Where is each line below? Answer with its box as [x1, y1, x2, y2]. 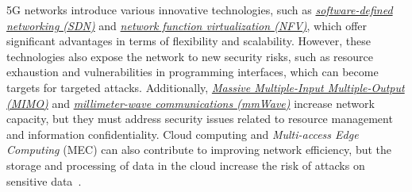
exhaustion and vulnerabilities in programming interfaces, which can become [6, 63, 379, 80]
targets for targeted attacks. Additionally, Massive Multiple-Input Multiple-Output [6, 79, 405, 95]
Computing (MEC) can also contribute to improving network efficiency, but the [6, 141, 392, 158]
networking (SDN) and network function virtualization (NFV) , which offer [6, 17, 368, 33]
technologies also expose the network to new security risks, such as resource [6, 48, 374, 64]
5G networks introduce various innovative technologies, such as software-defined [6, 2, 393, 17]
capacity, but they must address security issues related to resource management [6, 110, 393, 127]
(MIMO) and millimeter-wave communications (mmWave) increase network [6, 94, 375, 111]
